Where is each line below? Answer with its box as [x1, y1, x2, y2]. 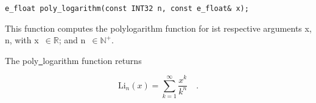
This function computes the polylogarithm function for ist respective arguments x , [5, 21, 312, 34]
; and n [58, 34, 86, 46]
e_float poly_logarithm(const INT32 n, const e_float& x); [5, 4, 249, 13]
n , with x [5, 34, 39, 46]
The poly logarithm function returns [5, 54, 142, 66]
